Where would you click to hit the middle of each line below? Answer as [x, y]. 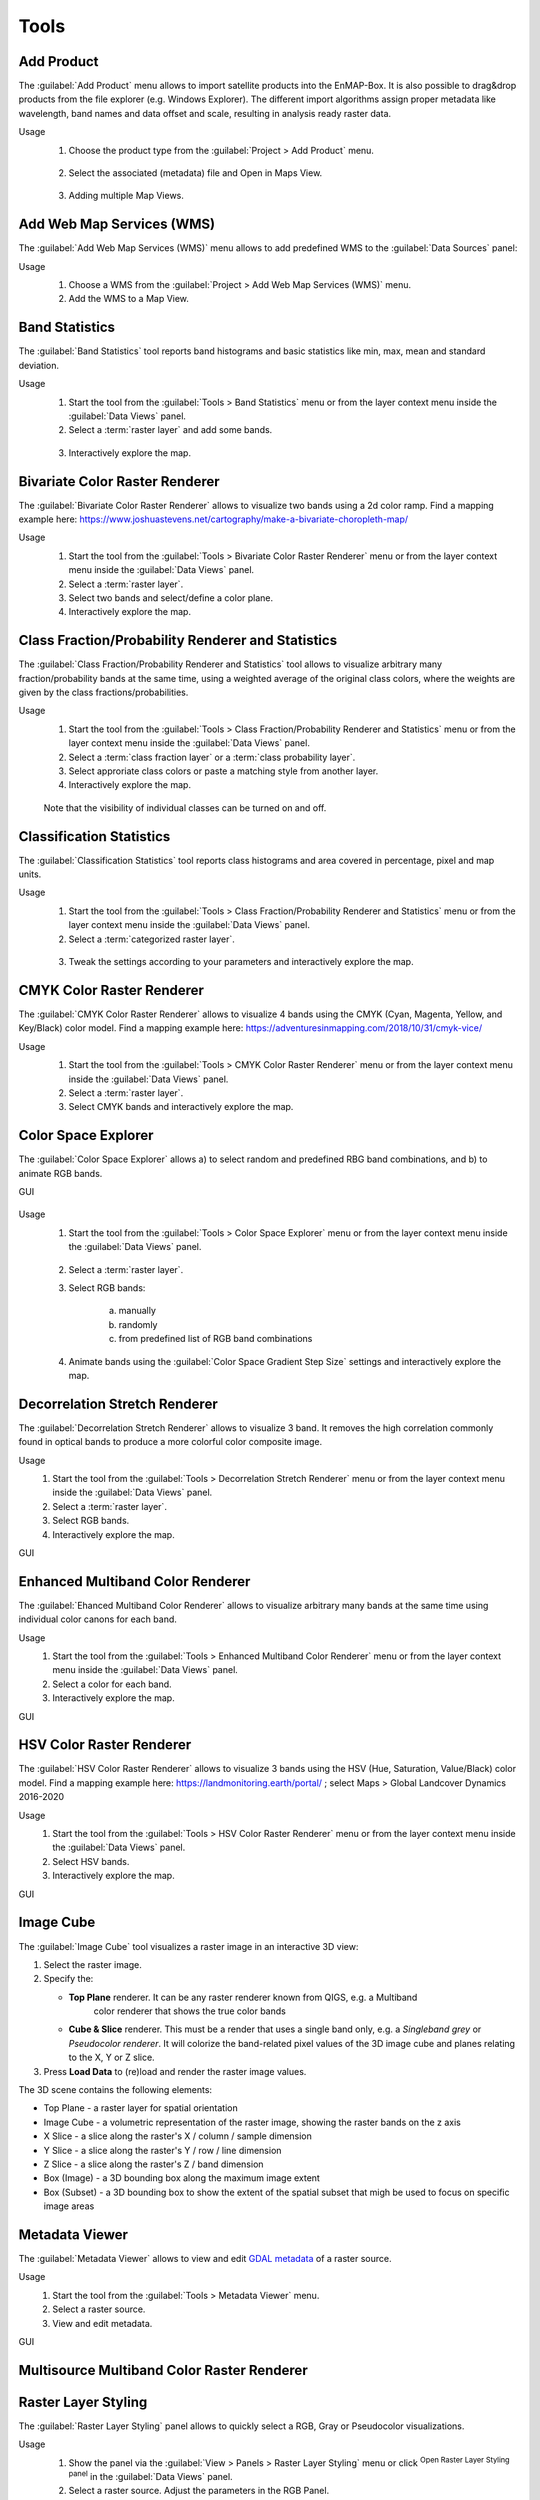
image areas [69, 2206]
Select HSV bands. [91, 1861]
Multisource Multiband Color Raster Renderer [163, 2370]
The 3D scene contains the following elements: [115, 2090]
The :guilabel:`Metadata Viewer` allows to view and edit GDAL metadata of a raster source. [205, 2259]
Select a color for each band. [112, 1684]
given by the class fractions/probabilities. [103, 692]
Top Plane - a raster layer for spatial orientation [141, 2108]
